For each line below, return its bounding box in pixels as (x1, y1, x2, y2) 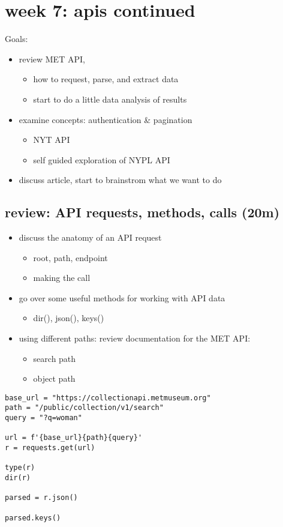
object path (33, 372, 76, 385)
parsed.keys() (5, 513, 61, 522)
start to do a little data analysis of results (33, 92, 187, 105)
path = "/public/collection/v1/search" (5, 403, 164, 412)
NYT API (33, 133, 70, 146)
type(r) (5, 463, 35, 472)
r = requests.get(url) (5, 444, 95, 453)
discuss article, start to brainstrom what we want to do (19, 173, 222, 186)
